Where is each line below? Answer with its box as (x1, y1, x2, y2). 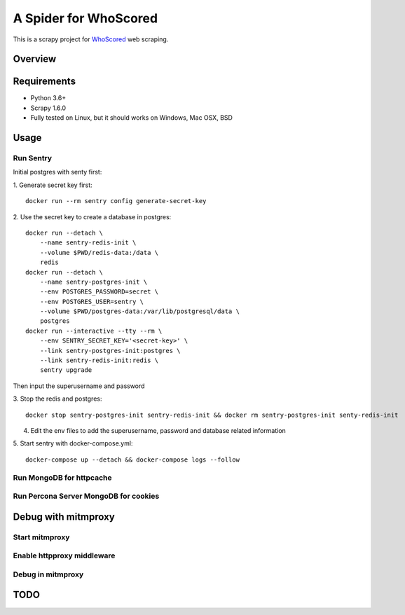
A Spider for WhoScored (13, 11, 158, 26)
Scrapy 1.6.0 (30, 104, 67, 112)
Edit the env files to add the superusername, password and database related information (30, 427, 287, 434)
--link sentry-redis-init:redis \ (39, 357, 159, 364)
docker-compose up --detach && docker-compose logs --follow (25, 455, 240, 464)
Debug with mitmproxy (13, 511, 115, 523)
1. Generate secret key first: (13, 181, 92, 189)
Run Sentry (13, 153, 53, 163)
